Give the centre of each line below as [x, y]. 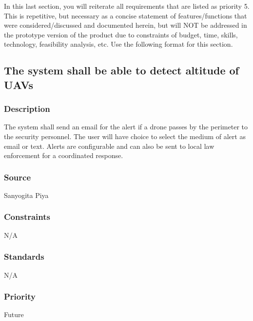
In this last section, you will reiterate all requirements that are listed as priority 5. [127, 6]
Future [14, 314]
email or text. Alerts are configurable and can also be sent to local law [109, 146]
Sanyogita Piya [26, 195]
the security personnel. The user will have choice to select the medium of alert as [125, 136]
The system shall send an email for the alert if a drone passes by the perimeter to [126, 127]
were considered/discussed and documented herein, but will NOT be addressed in [126, 25]
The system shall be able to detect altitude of [121, 70]
